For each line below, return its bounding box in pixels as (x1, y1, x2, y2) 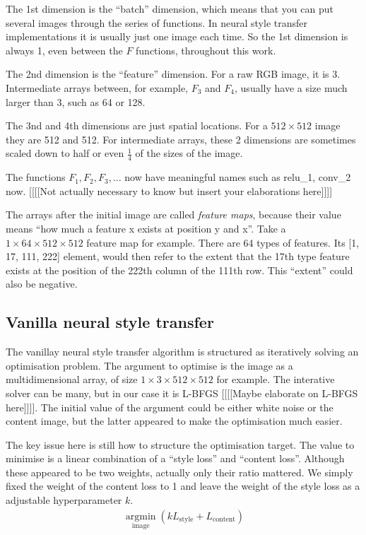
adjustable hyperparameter (6, 493, 122, 507)
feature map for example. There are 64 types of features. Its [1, (86, 235, 360, 249)
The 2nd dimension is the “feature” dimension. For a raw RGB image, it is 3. (6, 66, 341, 81)
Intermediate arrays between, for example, (6, 80, 189, 95)
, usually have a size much (235, 80, 348, 95)
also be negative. (6, 276, 78, 291)
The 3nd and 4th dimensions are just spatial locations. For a (6, 118, 268, 133)
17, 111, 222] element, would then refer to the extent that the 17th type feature (6, 249, 350, 264)
